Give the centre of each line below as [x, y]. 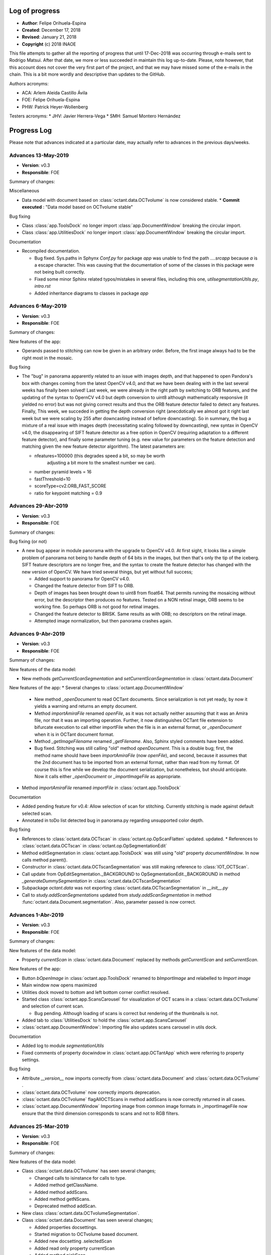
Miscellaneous [24, 191]
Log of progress [35, 11]
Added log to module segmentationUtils [63, 1046]
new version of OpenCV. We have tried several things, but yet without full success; [107, 572]
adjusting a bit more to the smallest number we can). [101, 463]
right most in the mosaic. [47, 358]
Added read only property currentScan [75, 1248]
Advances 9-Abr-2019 [37, 634]
